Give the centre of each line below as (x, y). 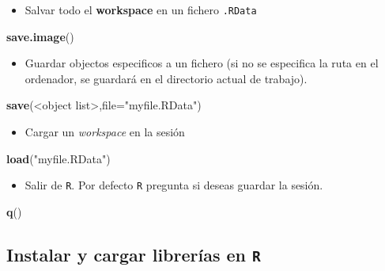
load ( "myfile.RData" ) (59, 158)
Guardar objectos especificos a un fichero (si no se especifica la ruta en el (202, 63)
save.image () (40, 36)
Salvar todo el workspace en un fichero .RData (141, 10)
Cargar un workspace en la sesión (105, 132)
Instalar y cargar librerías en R (134, 254)
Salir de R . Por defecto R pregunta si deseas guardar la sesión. (174, 185)
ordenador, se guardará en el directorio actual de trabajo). (166, 78)
